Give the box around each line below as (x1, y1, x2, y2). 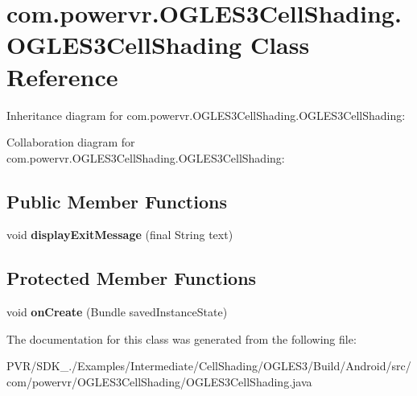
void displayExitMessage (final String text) (6, 226, 233, 243)
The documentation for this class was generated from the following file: (6, 330, 357, 347)
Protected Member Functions (6, 266, 257, 291)
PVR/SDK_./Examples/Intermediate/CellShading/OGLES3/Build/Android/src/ (6, 357, 411, 374)
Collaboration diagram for (6, 134, 135, 151)
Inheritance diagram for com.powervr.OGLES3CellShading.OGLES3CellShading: (6, 106, 406, 123)
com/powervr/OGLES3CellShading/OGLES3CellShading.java (6, 373, 312, 390)
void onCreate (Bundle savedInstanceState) (6, 303, 228, 320)
